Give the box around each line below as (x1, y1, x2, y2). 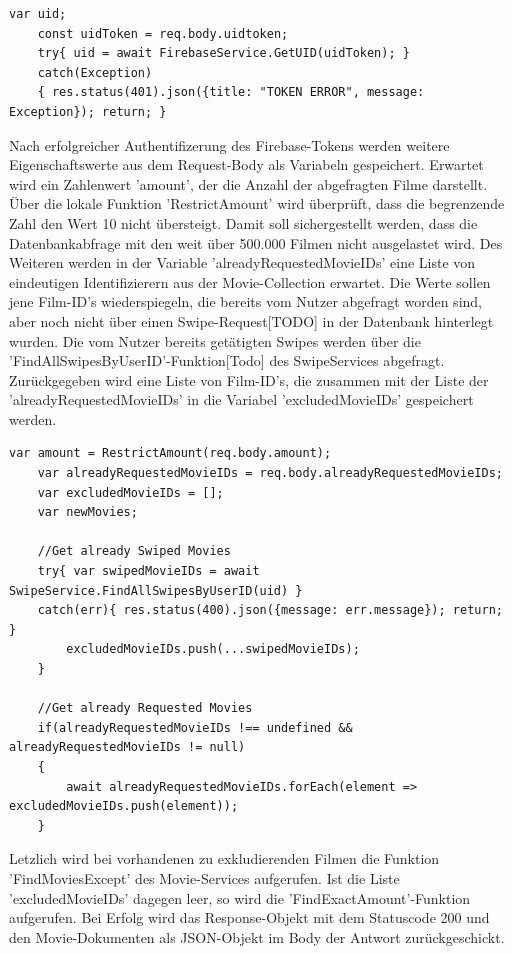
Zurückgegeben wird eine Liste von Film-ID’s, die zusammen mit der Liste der (9, 369, 489, 390)
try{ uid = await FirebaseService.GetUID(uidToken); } (37, 46, 410, 61)
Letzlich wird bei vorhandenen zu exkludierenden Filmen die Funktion (9, 848, 440, 869)
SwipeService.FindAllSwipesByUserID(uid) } (9, 583, 303, 598)
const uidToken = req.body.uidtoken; (37, 26, 289, 41)
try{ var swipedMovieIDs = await (37, 564, 260, 579)
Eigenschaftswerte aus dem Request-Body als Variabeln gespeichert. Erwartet (9, 154, 484, 175)
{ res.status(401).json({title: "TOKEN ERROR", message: (37, 85, 425, 100)
